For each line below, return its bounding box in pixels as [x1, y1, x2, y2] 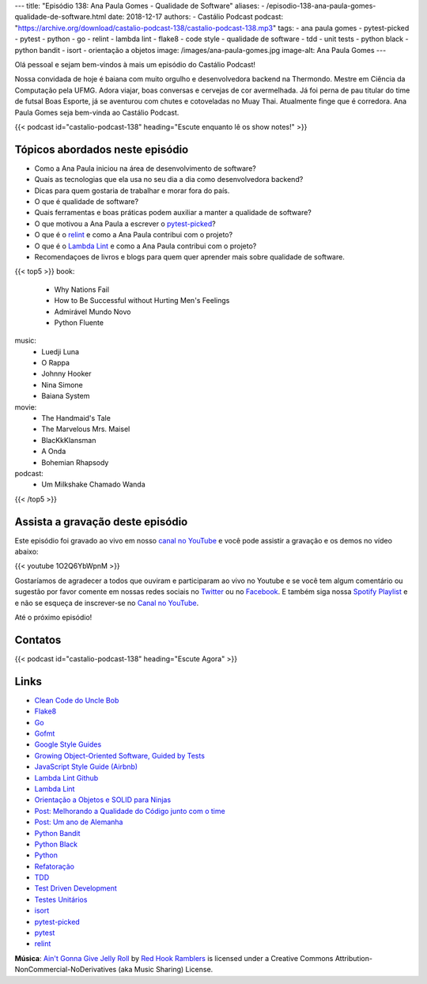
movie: [14, 402, 37, 411]
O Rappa [41, 358, 70, 368]
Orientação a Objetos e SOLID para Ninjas [34, 795, 172, 804]
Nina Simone [41, 380, 83, 389]
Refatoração [34, 861, 75, 871]
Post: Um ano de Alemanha [34, 817, 123, 827]
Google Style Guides [34, 740, 102, 749]
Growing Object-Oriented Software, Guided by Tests [34, 751, 206, 760]
